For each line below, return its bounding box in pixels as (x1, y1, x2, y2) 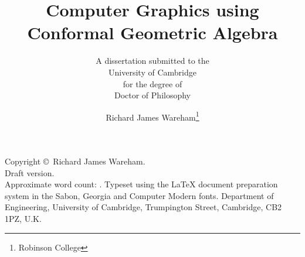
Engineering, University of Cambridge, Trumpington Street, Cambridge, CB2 (5, 201, 282, 213)
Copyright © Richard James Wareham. (5, 155, 145, 167)
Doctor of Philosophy (114, 89, 191, 101)
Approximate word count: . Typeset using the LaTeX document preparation (5, 178, 278, 190)
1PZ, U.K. (5, 212, 42, 224)
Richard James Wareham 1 (106, 109, 199, 123)
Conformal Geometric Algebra (27, 20, 278, 44)
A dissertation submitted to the (96, 54, 209, 67)
